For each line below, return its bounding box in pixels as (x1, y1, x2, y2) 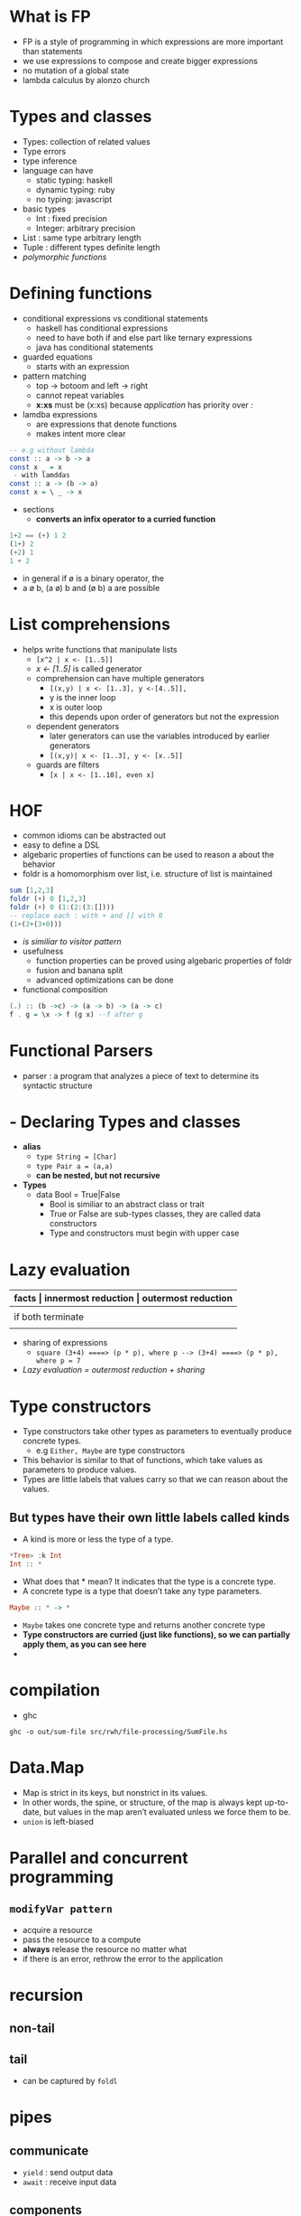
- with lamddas (13, 471, 70, 480)
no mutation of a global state (22, 65, 130, 76)
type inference (22, 155, 78, 166)
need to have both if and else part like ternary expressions (35, 332, 252, 343)
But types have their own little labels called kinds (9, 1509, 290, 1525)
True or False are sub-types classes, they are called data (49, 1208, 261, 1219)
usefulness (22, 945, 64, 956)
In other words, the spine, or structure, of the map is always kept (22, 1797, 263, 1808)
